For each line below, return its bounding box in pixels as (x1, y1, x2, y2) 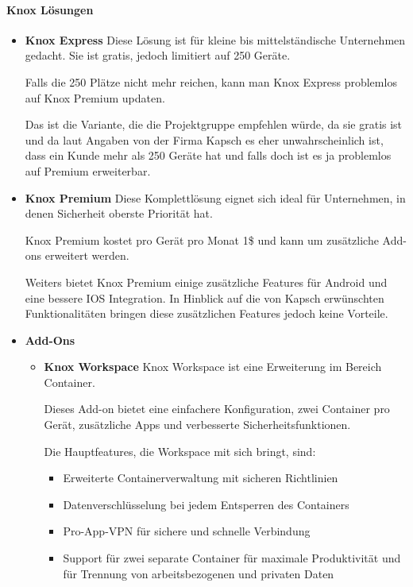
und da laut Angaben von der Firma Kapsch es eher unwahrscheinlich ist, (25, 131, 384, 148)
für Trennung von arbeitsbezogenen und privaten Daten (63, 565, 334, 581)
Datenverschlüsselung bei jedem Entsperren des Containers (63, 496, 349, 512)
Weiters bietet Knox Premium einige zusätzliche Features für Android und (25, 273, 388, 290)
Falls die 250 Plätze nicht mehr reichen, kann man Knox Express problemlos (25, 73, 397, 90)
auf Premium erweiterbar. (25, 162, 151, 179)
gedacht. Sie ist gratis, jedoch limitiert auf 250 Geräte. (25, 47, 291, 64)
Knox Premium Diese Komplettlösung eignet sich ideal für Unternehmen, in (25, 189, 406, 206)
